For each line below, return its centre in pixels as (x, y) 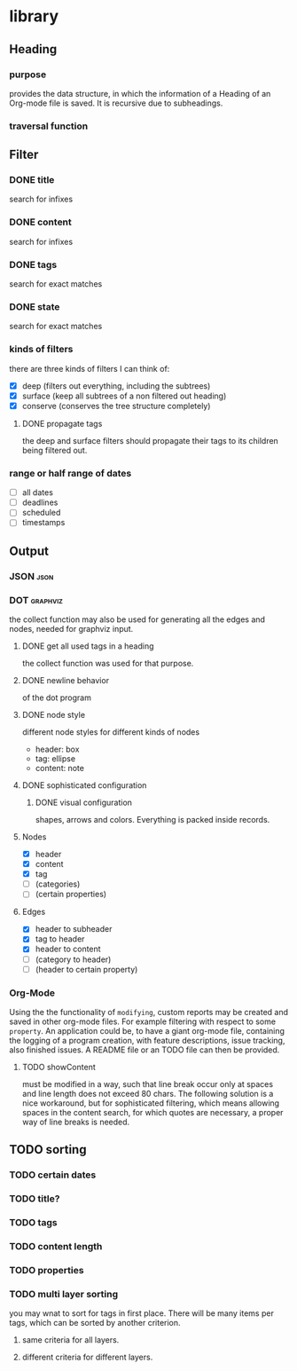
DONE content (41, 222)
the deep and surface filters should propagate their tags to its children (150, 440)
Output (29, 551)
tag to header (60, 939)
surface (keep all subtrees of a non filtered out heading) (124, 396)
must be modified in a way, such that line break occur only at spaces (147, 1083)
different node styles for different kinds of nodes (111, 732)
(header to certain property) (86, 969)
